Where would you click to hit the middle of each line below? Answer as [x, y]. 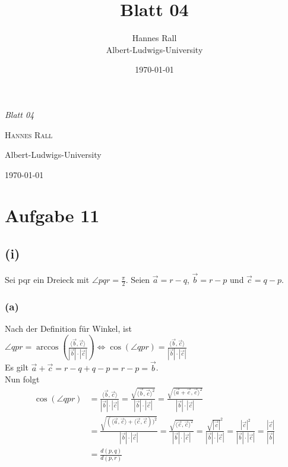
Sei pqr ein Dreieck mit [47, 280]
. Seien [138, 280]
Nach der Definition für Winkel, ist [68, 329]
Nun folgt [22, 379]
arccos [48, 348]
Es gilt [17, 367]
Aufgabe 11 [52, 215]
